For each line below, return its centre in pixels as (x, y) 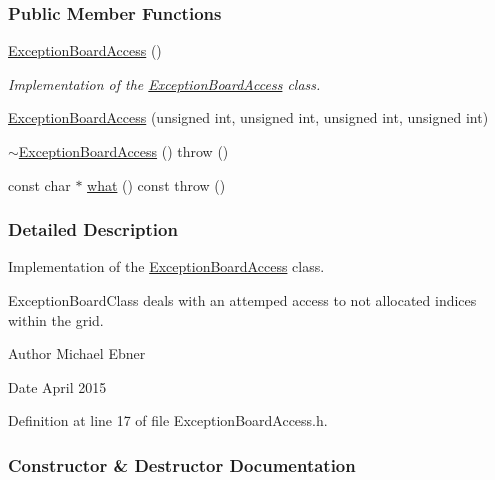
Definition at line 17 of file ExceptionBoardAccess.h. (168, 420)
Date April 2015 (57, 386)
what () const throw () (156, 184)
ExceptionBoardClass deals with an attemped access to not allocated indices (242, 300)
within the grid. (56, 319)
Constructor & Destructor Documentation (182, 464)
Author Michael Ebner (77, 353)
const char (39, 184)
